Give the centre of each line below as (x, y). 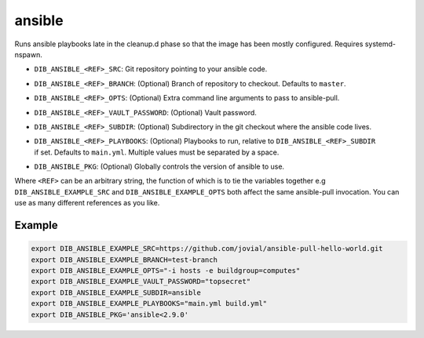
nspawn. (28, 54)
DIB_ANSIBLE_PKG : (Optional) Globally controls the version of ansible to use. (159, 167)
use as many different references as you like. (87, 203)
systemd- (380, 44)
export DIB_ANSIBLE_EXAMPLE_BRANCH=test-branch (124, 260)
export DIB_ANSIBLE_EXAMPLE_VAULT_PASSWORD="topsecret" (141, 282)
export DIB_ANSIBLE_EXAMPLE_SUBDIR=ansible (116, 293)
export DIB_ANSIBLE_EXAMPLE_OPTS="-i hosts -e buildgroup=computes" (166, 271)
